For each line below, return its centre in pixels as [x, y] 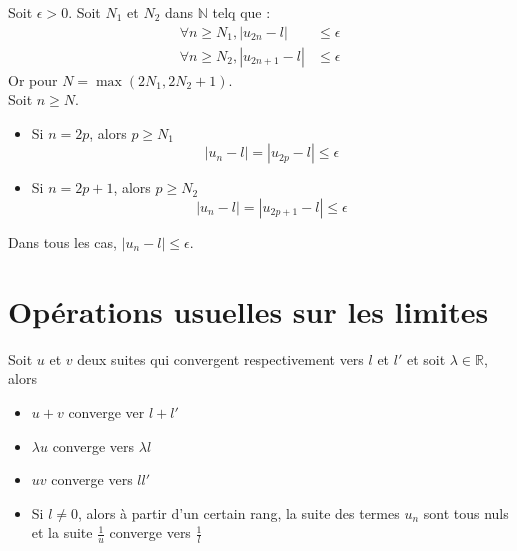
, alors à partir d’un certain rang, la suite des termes [238, 512]
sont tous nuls [466, 512]
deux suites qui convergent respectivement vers [220, 358]
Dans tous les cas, [62, 242]
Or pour [33, 79]
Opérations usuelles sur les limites [248, 310]
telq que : [241, 12]
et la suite [62, 532]
